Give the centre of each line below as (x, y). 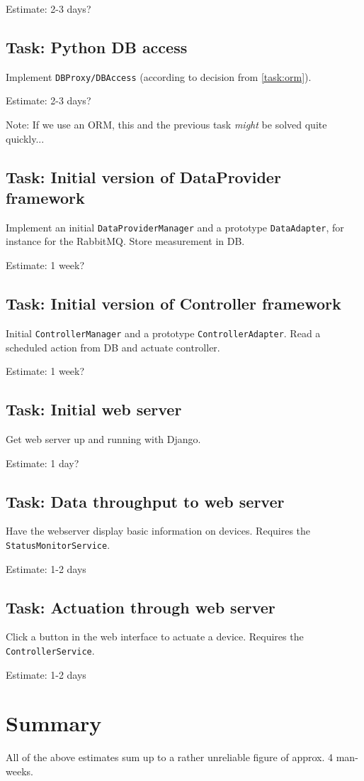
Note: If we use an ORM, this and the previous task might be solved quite (166, 125)
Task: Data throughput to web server (145, 501)
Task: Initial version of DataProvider (143, 176)
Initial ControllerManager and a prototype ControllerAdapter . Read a (163, 333)
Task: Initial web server (94, 409)
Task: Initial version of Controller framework (174, 304)
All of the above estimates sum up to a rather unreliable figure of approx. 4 (170, 757)
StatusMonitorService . (58, 544)
